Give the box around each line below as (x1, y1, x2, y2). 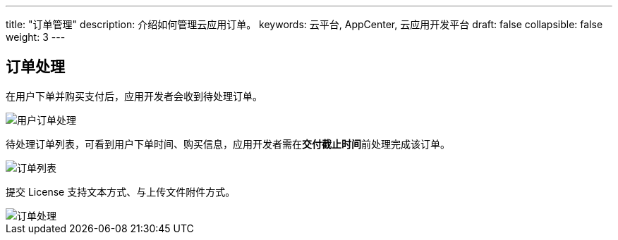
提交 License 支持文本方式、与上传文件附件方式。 (6, 185, 236, 198)
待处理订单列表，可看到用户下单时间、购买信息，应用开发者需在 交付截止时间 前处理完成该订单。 (6, 137, 450, 150)
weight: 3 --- (6, 31, 66, 43)
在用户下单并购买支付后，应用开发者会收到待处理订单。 (6, 89, 262, 102)
